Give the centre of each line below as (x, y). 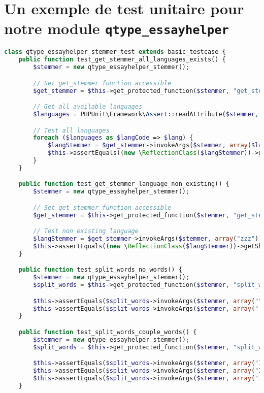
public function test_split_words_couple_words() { (108, 332)
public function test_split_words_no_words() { (100, 270)
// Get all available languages (88, 107)
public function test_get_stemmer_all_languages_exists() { (122, 60)
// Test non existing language (86, 231)
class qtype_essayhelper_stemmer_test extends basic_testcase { (115, 52)
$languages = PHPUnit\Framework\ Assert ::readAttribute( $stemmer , (146, 114)
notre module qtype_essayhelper (117, 28)
